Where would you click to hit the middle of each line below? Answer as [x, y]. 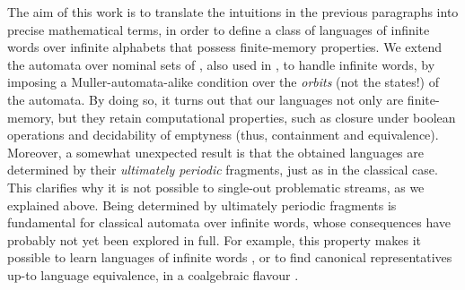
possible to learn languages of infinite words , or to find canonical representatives [230, 257]
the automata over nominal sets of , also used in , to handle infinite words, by [221, 64]
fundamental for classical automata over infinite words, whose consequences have [229, 222]
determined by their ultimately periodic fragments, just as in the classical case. [223, 170]
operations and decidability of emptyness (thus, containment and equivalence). [223, 135]
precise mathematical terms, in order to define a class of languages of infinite [219, 29]
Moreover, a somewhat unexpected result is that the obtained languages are [216, 152]
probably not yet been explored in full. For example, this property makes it [215, 239]
